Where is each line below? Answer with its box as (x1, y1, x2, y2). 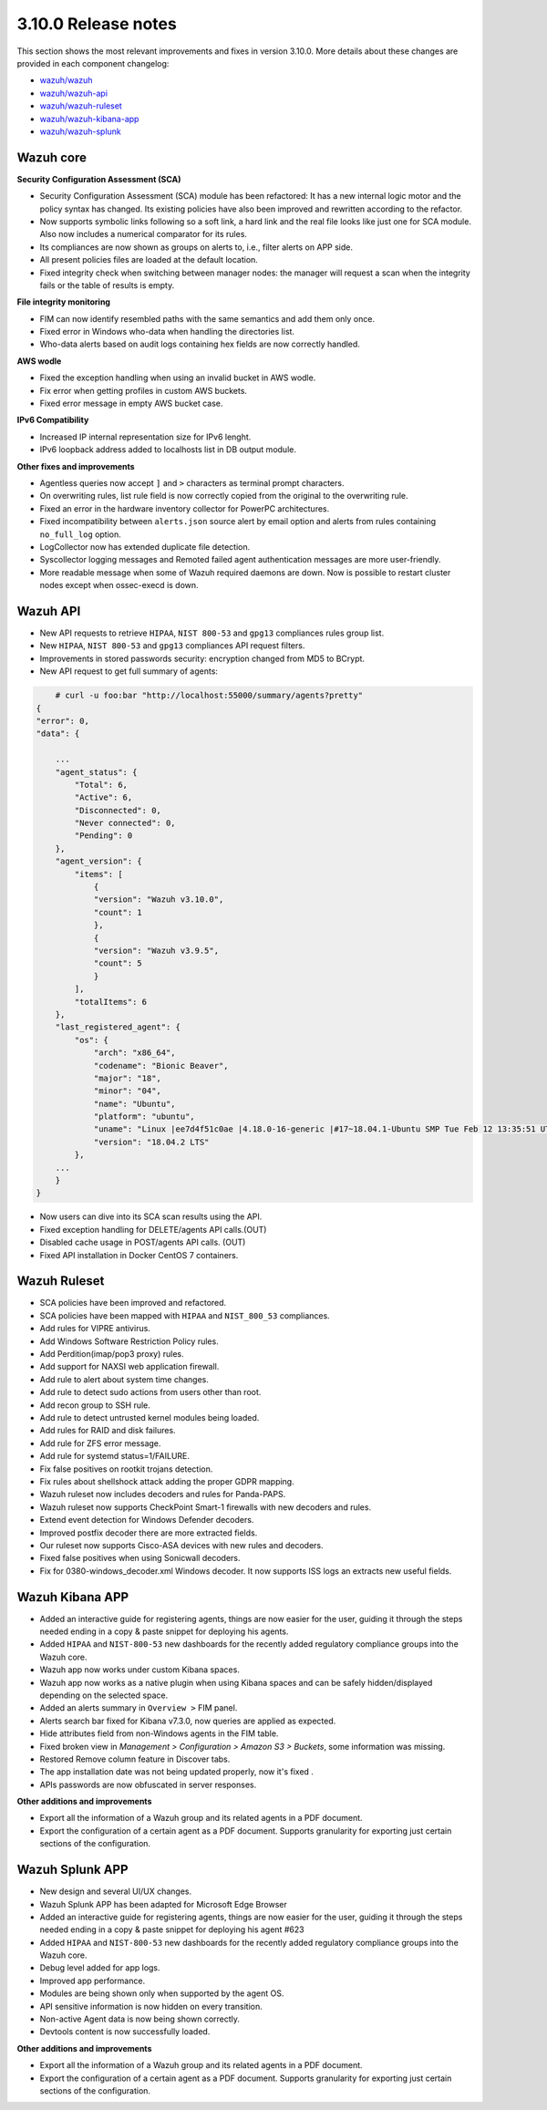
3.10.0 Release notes (16, 14, 177, 34)
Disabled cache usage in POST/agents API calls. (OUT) (39, 1236, 246, 1248)
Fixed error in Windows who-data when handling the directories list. (39, 326, 295, 337)
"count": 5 (93, 958, 143, 968)
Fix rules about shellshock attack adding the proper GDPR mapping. (39, 1475, 295, 1486)
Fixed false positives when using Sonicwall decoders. (39, 1553, 241, 1564)
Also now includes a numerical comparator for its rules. (39, 229, 248, 240)
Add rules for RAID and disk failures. (39, 1425, 177, 1436)
